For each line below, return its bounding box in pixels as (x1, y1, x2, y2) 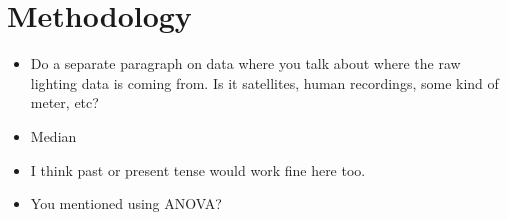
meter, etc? (30, 92, 99, 113)
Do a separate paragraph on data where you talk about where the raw (30, 53, 461, 74)
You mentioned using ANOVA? (30, 193, 222, 214)
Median (30, 125, 77, 146)
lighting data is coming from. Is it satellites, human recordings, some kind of (30, 72, 499, 93)
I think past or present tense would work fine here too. (30, 159, 366, 180)
